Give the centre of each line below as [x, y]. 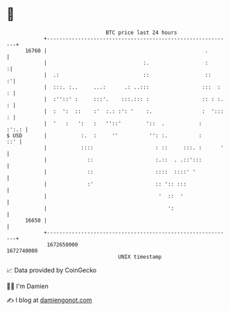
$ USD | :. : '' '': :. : [104, 135]
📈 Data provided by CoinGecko [52, 270]
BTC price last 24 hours [141, 33]
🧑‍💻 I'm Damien [28, 286]
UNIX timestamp [140, 257]
